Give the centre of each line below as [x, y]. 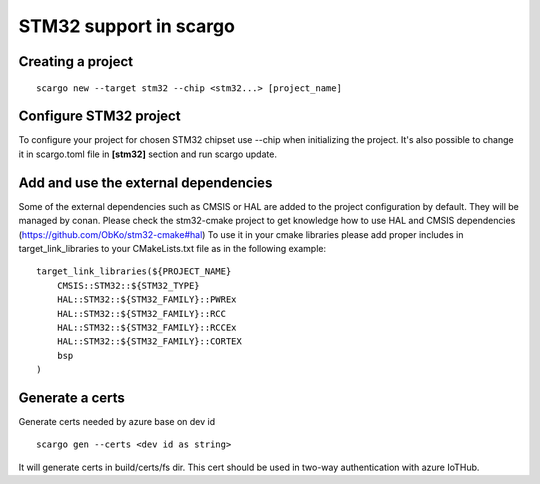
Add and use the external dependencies [145, 182]
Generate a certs [71, 397]
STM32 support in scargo [126, 26]
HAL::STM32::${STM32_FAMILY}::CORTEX [149, 341]
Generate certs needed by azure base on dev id [116, 421]
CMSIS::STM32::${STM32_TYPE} [128, 285]
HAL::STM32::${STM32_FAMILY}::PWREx [146, 299]
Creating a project [76, 61]
